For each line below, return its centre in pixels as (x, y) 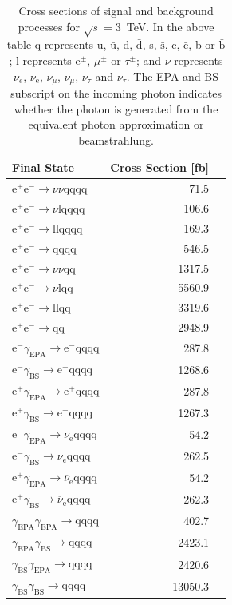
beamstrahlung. (116, 139)
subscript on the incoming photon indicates (116, 93)
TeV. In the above (170, 26)
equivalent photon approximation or (116, 124)
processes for (49, 26)
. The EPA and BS (173, 76)
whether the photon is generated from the (116, 108)
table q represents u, (57, 44)
